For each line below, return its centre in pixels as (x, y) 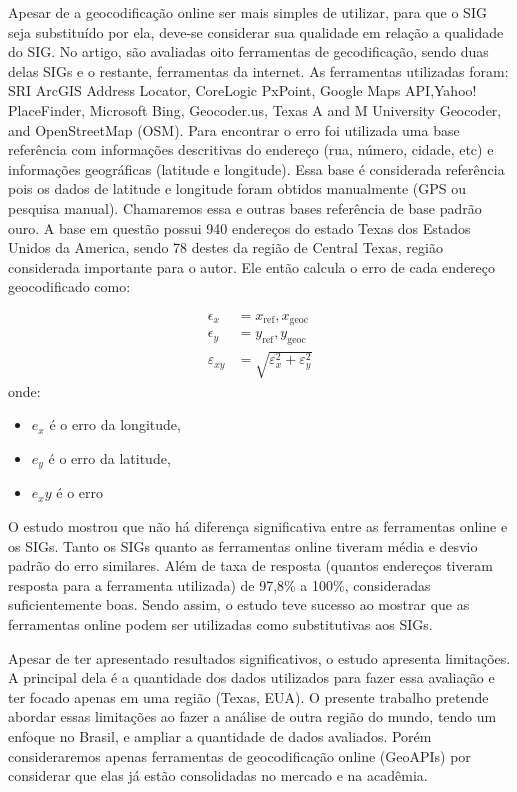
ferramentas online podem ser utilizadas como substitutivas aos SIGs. (220, 624)
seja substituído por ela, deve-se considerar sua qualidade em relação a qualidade (256, 31)
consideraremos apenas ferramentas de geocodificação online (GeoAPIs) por (239, 755)
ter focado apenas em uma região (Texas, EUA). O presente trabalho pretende (248, 696)
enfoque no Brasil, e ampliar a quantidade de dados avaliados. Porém (220, 735)
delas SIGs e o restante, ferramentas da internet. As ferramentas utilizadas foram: (258, 70)
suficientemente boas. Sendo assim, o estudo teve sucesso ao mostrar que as (239, 604)
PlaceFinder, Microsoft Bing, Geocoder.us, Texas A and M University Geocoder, (255, 109)
